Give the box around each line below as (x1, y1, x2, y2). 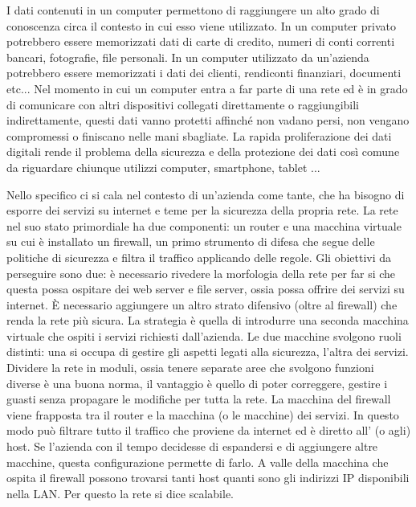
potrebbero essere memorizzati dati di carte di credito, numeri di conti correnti (6, 33, 395, 50)
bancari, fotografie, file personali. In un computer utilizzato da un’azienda (6, 48, 369, 65)
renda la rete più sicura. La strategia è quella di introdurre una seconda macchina (6, 312, 409, 329)
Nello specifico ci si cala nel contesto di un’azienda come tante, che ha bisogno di (6, 186, 405, 202)
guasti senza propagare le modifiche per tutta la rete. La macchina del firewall (6, 390, 391, 407)
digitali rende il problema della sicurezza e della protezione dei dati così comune (6, 143, 400, 160)
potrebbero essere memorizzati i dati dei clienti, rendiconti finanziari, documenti (6, 64, 402, 81)
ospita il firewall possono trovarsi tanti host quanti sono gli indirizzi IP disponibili (6, 469, 410, 486)
